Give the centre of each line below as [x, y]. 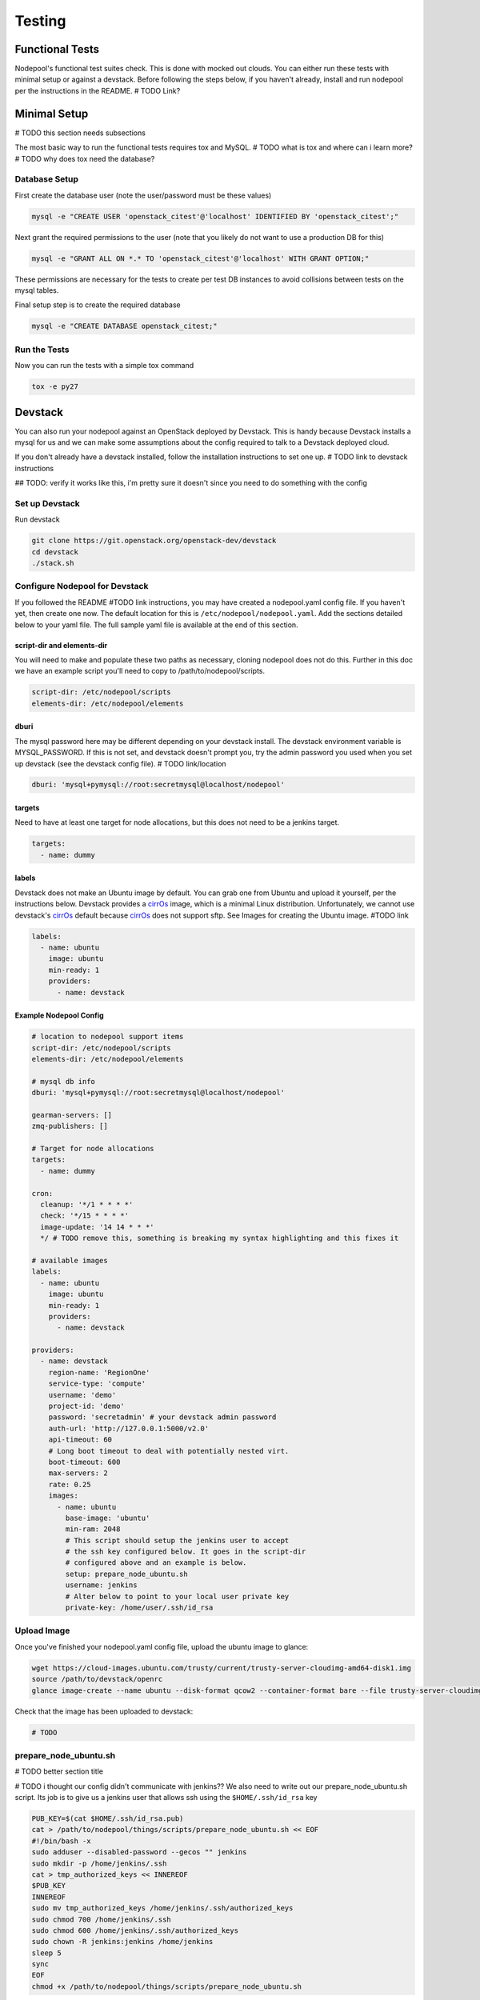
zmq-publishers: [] [70, 1126]
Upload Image [42, 1630]
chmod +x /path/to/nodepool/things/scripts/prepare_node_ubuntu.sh [167, 1986]
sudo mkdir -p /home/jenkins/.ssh [99, 1863]
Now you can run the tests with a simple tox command [104, 366]
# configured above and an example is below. [156, 1563]
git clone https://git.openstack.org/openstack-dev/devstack [154, 541]
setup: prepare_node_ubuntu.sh [126, 1574]
